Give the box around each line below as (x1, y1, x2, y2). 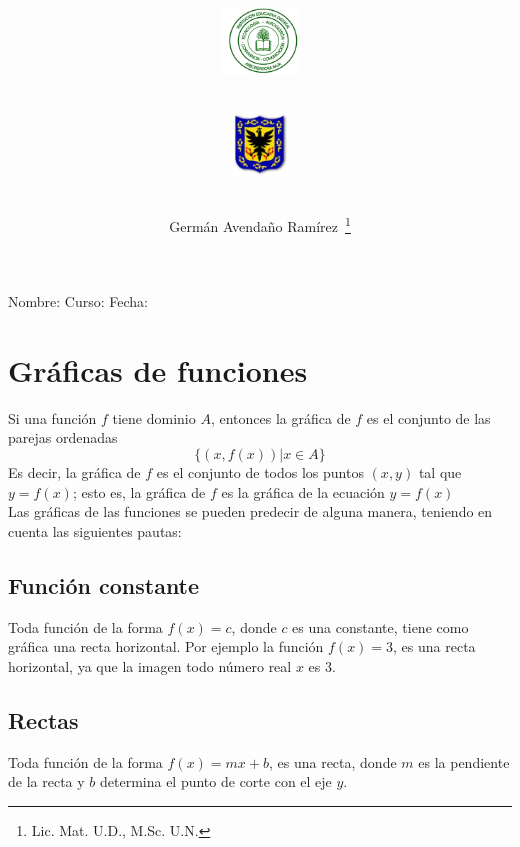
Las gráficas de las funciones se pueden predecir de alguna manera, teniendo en (8, 501, 493, 522)
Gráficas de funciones (8, 349, 308, 390)
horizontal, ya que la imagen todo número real (8, 655, 292, 676)
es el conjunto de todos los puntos (156, 462, 364, 482)
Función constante (8, 569, 200, 600)
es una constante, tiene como (292, 616, 469, 637)
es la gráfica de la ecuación (221, 481, 385, 502)
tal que (418, 462, 462, 482)
